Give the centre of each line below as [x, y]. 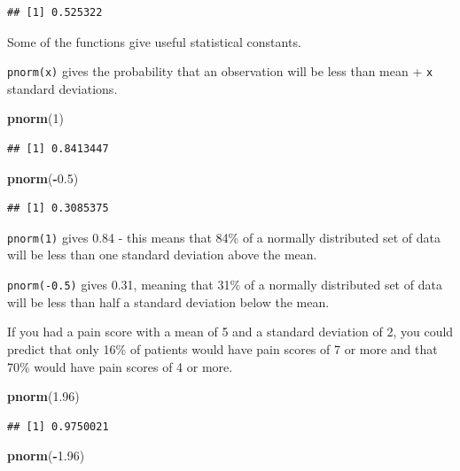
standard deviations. [62, 88]
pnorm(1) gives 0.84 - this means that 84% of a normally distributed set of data [224, 237]
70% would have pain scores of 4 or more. [120, 366]
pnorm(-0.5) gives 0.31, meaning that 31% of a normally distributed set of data [225, 285]
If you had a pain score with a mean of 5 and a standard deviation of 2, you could [230, 332]
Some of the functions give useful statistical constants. [154, 41]
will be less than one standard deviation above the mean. [162, 255]
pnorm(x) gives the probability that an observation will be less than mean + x [220, 71]
